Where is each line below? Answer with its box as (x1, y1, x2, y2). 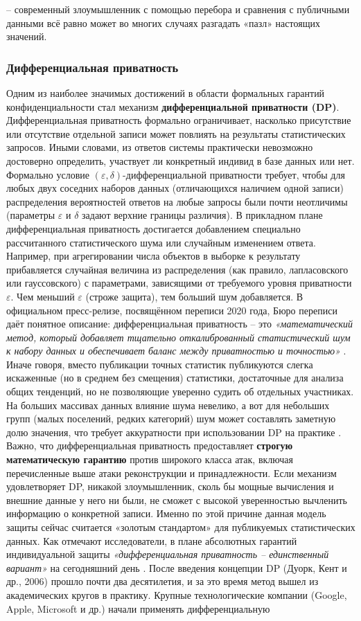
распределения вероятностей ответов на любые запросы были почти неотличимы (6, 194, 348, 208)
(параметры (6, 208, 55, 222)
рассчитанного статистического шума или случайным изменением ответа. (6, 235, 316, 249)
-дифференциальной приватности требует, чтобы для (123, 167, 345, 181)
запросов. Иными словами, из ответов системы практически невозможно (6, 140, 313, 154)
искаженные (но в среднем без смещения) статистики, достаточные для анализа (6, 370, 344, 385)
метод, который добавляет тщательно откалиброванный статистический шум (6, 330, 351, 344)
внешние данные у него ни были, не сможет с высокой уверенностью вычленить (6, 492, 347, 507)
